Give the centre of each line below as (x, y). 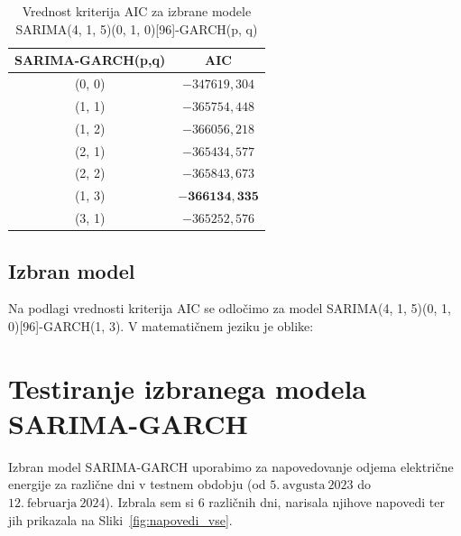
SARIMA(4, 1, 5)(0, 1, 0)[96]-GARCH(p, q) (137, 28)
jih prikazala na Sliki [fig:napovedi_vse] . (120, 519)
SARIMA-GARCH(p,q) (90, 60)
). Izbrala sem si (149, 502)
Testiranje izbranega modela (187, 388)
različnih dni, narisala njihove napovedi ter (327, 502)
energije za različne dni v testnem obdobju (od (137, 484)
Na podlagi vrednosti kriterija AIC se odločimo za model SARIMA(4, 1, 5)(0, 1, (230, 308)
